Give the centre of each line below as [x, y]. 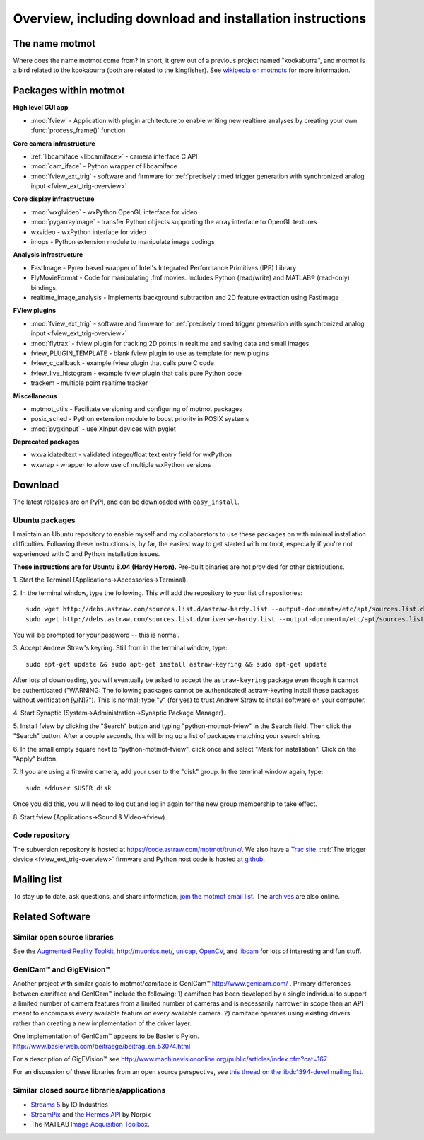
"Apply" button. [35, 759]
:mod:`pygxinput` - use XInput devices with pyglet [104, 429]
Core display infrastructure [54, 199]
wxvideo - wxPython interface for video [88, 232]
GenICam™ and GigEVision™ [62, 969]
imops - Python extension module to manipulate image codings [123, 242]
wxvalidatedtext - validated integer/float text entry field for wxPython [131, 455]
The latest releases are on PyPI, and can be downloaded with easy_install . [126, 502]
